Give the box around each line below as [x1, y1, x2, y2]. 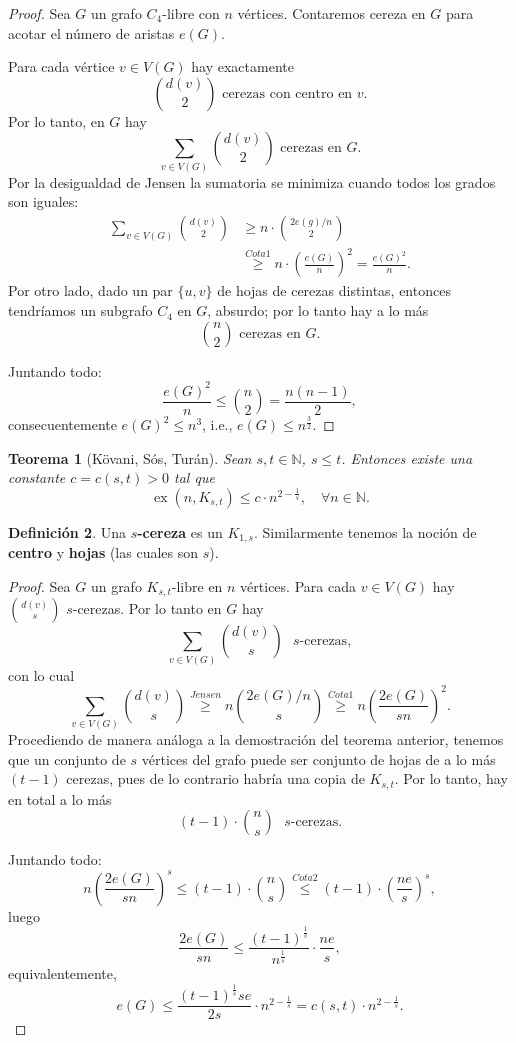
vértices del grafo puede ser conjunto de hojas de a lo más [141, 748, 496, 769]
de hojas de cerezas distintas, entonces [217, 280, 451, 301]
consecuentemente [8, 414, 117, 435]
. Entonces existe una [341, 447, 473, 468]
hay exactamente [191, 56, 294, 77]
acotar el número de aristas [8, 22, 175, 43]
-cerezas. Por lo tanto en [72, 598, 222, 619]
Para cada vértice [8, 56, 115, 77]
